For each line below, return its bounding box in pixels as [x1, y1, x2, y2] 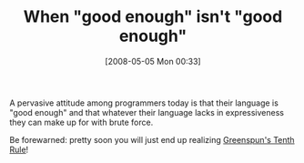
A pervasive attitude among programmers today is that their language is [9, 97, 279, 108]
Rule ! [9, 144, 29, 155]
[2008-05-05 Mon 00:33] [104, 56, 202, 66]
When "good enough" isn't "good [23, 6, 283, 27]
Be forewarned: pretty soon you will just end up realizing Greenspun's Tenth [9, 134, 295, 145]
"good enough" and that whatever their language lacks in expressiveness [9, 107, 285, 117]
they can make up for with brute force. [9, 117, 154, 127]
